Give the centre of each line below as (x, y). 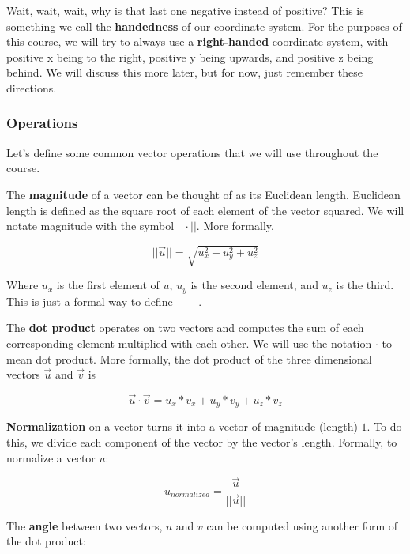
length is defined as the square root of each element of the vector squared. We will (205, 210)
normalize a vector (51, 457)
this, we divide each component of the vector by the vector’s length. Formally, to (202, 441)
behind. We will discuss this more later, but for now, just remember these (184, 72)
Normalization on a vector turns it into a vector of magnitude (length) (182, 426)
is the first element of (108, 285)
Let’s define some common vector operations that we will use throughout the (192, 152)
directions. (32, 87)
